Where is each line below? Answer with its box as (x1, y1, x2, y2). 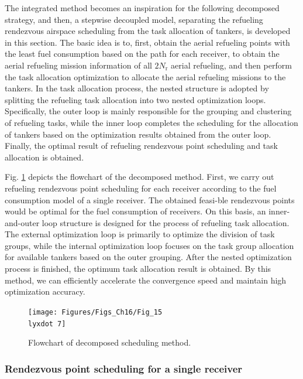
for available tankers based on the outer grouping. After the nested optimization (5, 251, 292, 263)
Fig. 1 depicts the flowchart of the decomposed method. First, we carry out (5, 170, 274, 183)
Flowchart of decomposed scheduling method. (28, 336, 191, 349)
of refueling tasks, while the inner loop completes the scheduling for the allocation (5, 116, 298, 128)
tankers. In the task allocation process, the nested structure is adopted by (5, 82, 269, 94)
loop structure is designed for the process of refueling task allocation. (42, 216, 290, 228)
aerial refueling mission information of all (5, 59, 152, 71)
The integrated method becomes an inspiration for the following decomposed (5, 2, 280, 13)
